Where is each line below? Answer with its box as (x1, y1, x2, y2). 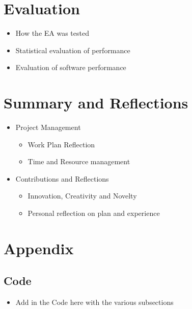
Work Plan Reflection (28, 139, 95, 149)
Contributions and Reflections (15, 173, 109, 184)
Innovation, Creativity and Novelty (28, 190, 137, 201)
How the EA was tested (15, 28, 89, 38)
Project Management (15, 122, 81, 133)
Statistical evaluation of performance (15, 45, 130, 55)
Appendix (4, 237, 74, 258)
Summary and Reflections (4, 92, 188, 113)
